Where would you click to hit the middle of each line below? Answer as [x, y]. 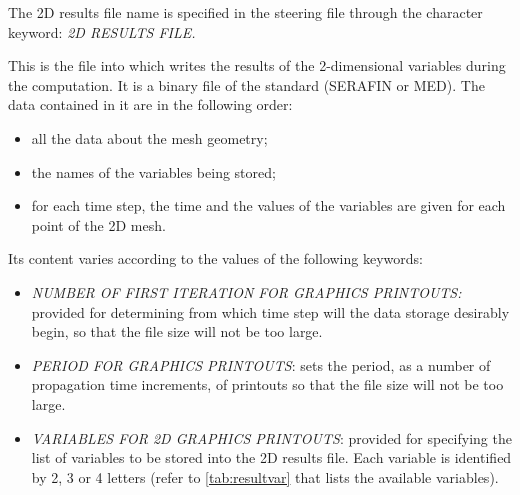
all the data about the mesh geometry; [149, 137]
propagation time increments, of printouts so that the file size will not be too [267, 384]
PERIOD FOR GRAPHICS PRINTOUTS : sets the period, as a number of [261, 364]
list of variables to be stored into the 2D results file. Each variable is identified [271, 457]
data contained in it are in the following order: [150, 104]
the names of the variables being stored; [153, 171]
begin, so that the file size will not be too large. [177, 331]
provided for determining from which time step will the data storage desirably [270, 311]
